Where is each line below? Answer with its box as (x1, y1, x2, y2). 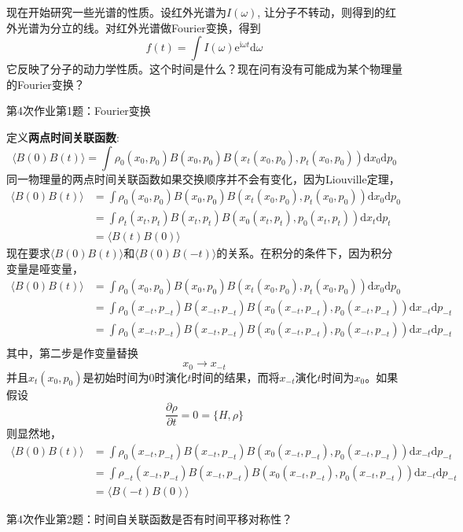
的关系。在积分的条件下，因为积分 (216, 245, 393, 261)
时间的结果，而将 (191, 368, 280, 385)
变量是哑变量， (6, 260, 83, 276)
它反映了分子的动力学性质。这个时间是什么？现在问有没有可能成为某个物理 (6, 61, 391, 77)
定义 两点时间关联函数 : (6, 128, 119, 145)
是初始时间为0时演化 (83, 368, 188, 385)
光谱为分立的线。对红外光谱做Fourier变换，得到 (17, 19, 261, 35)
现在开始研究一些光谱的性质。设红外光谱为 (6, 4, 226, 20)
